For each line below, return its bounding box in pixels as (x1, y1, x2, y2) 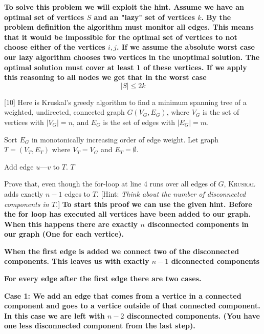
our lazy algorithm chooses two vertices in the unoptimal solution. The (4, 51, 260, 62)
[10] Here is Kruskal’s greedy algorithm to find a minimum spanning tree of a (4, 96, 247, 107)
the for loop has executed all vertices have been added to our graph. (4, 208, 251, 219)
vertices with (4, 116, 44, 127)
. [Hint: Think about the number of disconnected (96, 188, 246, 199)
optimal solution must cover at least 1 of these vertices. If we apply (4, 61, 247, 72)
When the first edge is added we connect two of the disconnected (4, 245, 239, 256)
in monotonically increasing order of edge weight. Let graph (31, 134, 219, 144)
